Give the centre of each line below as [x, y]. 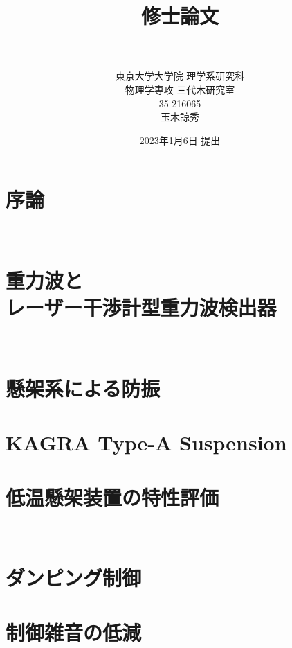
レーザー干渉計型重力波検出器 [141, 307]
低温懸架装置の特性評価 [112, 497]
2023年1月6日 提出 [180, 140]
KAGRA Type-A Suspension [146, 443]
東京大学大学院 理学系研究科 [180, 76]
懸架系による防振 [83, 388]
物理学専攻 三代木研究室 [180, 89]
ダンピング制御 [74, 578]
